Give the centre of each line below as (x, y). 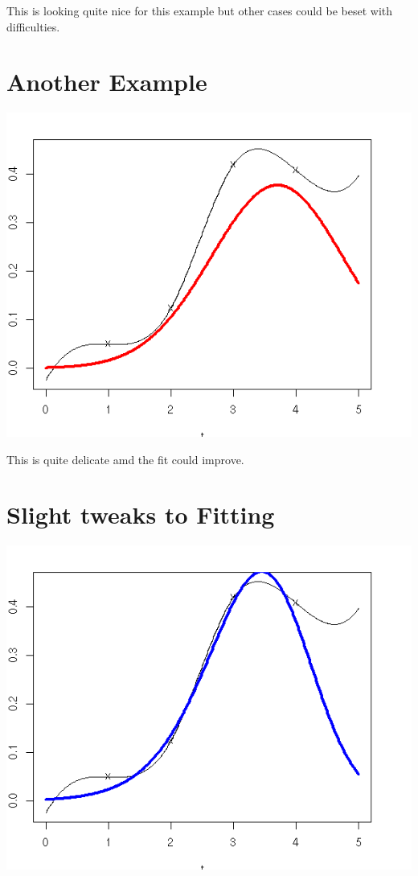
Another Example (107, 82)
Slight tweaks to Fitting (141, 514)
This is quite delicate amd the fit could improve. (125, 459)
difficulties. (33, 26)
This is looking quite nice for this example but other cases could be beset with (200, 10)
